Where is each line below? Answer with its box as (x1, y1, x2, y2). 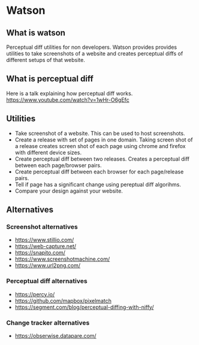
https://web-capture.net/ (14, 243, 77, 250)
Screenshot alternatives (6, 222, 78, 231)
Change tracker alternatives (6, 319, 90, 327)
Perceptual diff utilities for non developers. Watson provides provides (6, 43, 177, 51)
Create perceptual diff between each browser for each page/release (14, 168, 184, 175)
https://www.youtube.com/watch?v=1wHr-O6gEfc (6, 96, 130, 103)
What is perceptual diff (6, 73, 94, 84)
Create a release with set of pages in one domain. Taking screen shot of (14, 136, 193, 143)
